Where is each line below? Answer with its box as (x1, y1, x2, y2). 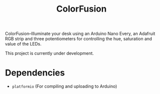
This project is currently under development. (5, 50, 94, 56)
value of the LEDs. (5, 41, 42, 47)
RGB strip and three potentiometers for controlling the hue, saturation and (5, 36, 152, 42)
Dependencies (5, 67, 65, 78)
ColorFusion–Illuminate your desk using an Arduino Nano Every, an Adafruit (5, 31, 156, 37)
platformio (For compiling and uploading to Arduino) (12, 83, 117, 89)
